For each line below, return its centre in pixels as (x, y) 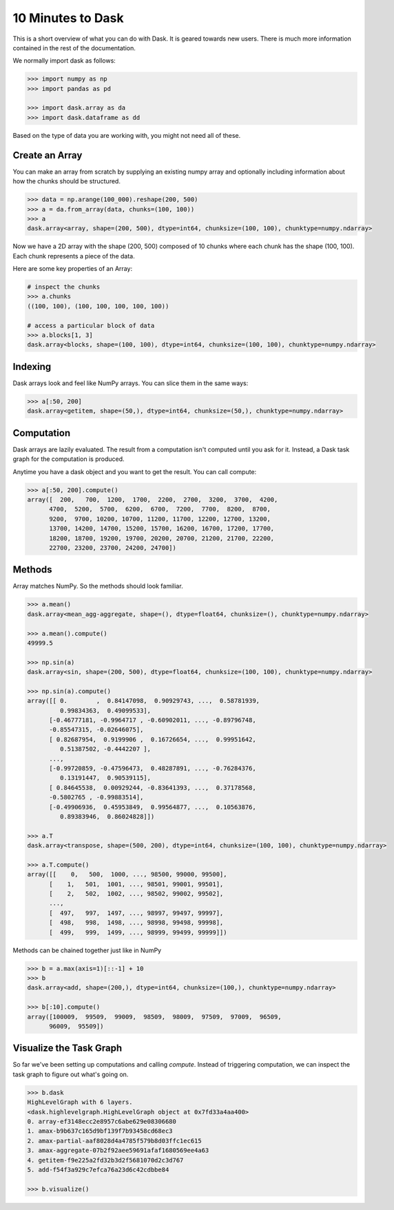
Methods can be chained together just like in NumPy (87, 950)
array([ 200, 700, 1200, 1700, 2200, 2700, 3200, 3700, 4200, (153, 499)
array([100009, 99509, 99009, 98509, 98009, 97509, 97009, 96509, (154, 1017)
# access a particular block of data (91, 325)
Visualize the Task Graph (68, 1048)
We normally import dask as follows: (64, 61)
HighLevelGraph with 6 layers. (80, 1102)
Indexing (32, 366)
